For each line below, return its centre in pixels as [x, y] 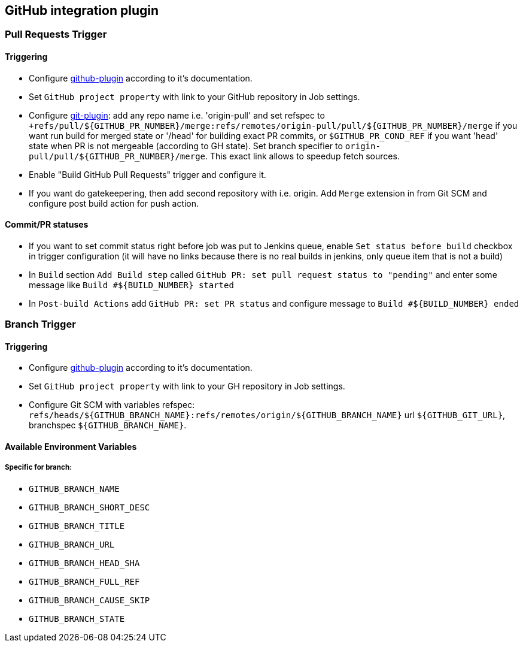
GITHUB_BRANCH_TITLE [77, 526]
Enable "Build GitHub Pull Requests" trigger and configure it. [148, 174]
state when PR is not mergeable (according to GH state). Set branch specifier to [186, 146]
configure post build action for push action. [114, 203]
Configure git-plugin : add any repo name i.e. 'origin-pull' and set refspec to [177, 115]
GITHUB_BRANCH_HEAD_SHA [84, 563]
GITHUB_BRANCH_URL [72, 544]
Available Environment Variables [71, 447]
